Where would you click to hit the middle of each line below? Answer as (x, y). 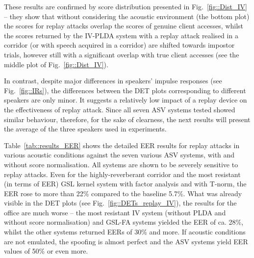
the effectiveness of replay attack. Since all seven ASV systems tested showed (120, 109)
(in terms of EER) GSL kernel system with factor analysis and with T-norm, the (125, 184)
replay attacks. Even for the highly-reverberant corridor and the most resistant (122, 174)
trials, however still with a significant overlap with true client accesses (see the (122, 54)
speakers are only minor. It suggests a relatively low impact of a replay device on (126, 100)
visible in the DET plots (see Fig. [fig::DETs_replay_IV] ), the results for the (120, 203)
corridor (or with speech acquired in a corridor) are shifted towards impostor (119, 45)
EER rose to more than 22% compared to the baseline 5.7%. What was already (123, 193)
